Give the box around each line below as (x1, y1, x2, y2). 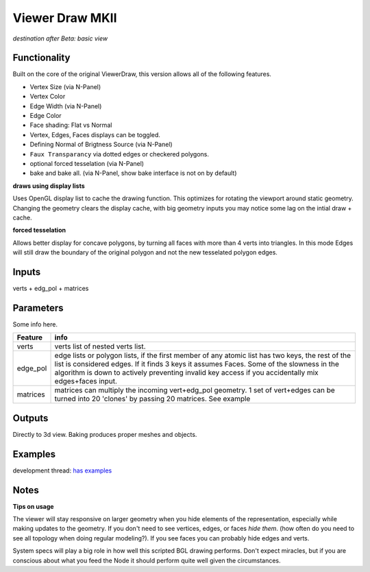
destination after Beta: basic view (12, 34, 108, 43)
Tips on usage (12, 502, 54, 510)
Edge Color (29, 112, 62, 120)
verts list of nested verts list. (54, 342, 147, 351)
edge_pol (16, 364, 47, 373)
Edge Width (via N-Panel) (29, 102, 102, 110)
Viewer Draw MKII (12, 10, 117, 25)
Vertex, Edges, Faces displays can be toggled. (29, 130, 161, 139)
